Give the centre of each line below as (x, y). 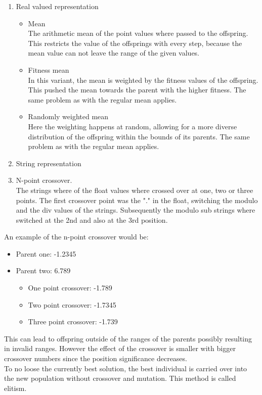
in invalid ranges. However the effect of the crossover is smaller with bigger (120, 348)
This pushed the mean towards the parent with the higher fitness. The (137, 90)
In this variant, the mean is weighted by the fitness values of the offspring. (143, 80)
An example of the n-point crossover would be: (76, 237)
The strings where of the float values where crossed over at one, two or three (135, 190)
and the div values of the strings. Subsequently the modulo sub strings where (136, 210)
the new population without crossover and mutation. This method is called (120, 378)
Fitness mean (49, 69)
